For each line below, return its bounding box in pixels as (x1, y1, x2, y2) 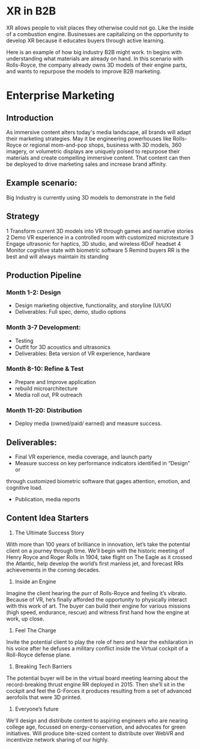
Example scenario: (6, 178, 77, 188)
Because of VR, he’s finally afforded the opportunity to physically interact (6, 596, 187, 603)
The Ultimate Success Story (14, 529, 85, 536)
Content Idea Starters (6, 513, 89, 524)
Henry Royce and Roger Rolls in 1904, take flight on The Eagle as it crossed (6, 553, 192, 560)
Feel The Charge (14, 626, 56, 634)
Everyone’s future (14, 705, 59, 712)
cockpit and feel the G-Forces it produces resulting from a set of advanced (6, 687, 192, 694)
